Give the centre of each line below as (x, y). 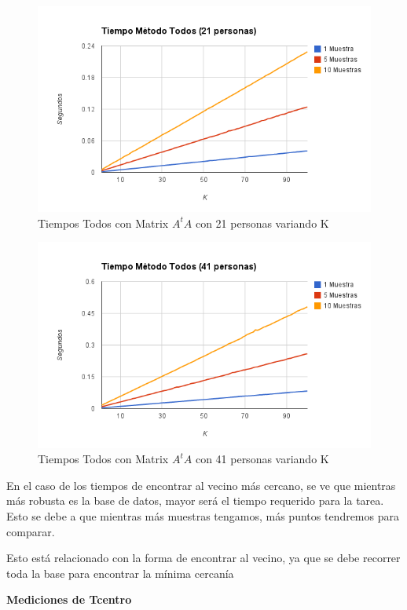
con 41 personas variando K (262, 459)
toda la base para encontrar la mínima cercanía (120, 573)
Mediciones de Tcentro (69, 599)
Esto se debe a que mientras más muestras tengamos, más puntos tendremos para (203, 515)
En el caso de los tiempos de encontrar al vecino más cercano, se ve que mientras (201, 485)
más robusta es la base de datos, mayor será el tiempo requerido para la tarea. (195, 500)
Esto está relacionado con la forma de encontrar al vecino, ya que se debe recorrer (203, 558)
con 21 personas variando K (262, 223)
